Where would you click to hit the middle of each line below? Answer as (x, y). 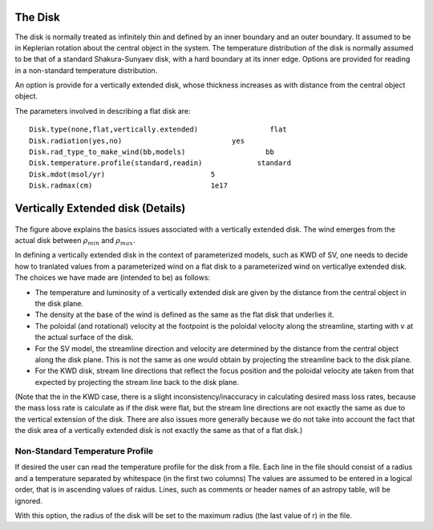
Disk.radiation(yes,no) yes (137, 141)
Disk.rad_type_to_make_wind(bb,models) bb (152, 152)
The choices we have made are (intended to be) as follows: (113, 277)
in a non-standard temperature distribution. (86, 70)
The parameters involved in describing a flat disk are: (103, 111)
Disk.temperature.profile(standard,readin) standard (160, 163)
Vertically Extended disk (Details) (100, 208)
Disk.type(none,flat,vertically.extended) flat (158, 129)
